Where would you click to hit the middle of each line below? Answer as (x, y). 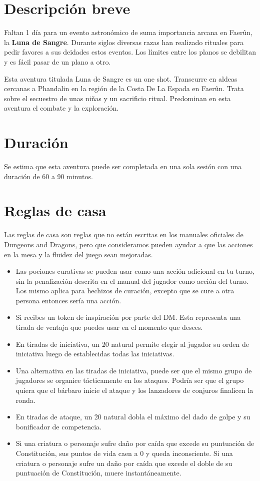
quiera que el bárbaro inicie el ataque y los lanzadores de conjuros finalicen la (134, 390)
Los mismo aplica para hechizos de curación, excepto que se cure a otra (125, 291)
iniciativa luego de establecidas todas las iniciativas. (95, 354)
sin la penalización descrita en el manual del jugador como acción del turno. (132, 281)
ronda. (25, 400)
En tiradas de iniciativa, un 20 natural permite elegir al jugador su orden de (132, 344)
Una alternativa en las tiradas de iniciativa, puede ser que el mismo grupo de (134, 370)
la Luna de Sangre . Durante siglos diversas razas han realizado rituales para (124, 42)
